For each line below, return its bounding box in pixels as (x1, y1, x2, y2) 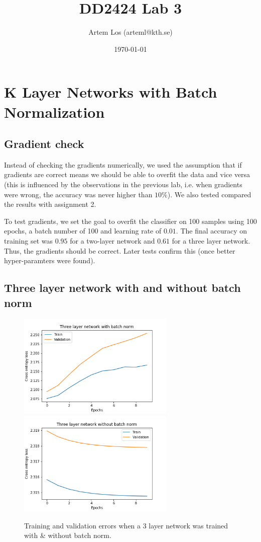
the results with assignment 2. (4, 199, 96, 209)
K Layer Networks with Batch (4, 82, 217, 102)
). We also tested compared (167, 189, 251, 199)
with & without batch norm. (24, 530, 111, 540)
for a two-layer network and (70, 236, 155, 246)
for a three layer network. (172, 236, 250, 246)
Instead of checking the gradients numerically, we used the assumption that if (4, 159, 242, 170)
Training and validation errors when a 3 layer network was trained (24, 520, 228, 530)
